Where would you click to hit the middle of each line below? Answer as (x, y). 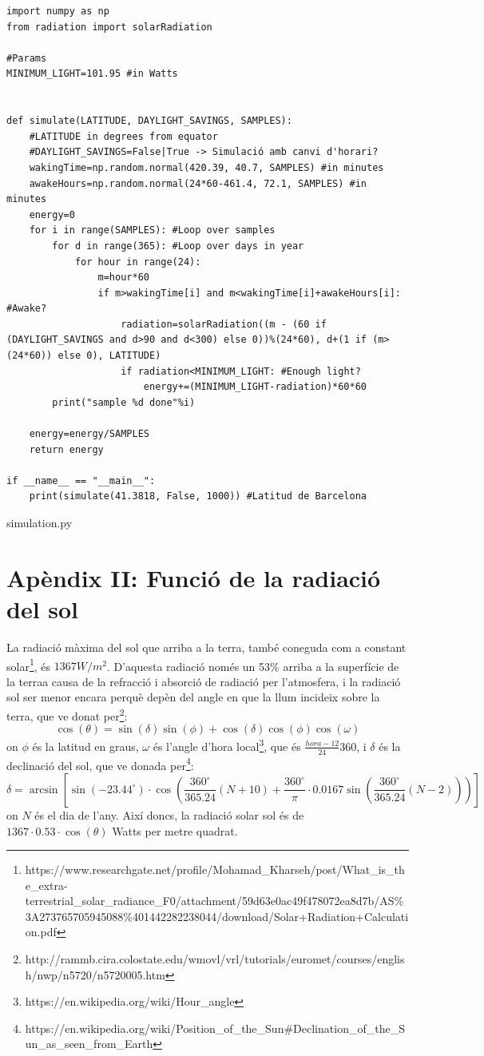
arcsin (44, 790)
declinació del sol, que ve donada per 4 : (100, 764)
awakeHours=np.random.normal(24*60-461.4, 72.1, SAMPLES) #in (198, 183)
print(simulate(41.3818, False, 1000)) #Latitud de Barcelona (198, 496)
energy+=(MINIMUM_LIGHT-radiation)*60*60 (255, 387)
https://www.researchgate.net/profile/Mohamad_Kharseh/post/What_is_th (215, 869)
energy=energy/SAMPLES (89, 434)
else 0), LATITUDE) (109, 356)
